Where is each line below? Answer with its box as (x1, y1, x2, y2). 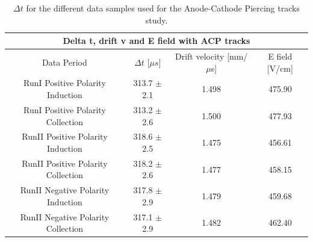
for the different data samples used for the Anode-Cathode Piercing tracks (26, 2, 300, 14)
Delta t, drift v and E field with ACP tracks (63, 34, 250, 47)
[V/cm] (267, 61, 293, 74)
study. (145, 13, 168, 26)
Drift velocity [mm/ (175, 50, 248, 63)
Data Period (42, 55, 87, 68)
